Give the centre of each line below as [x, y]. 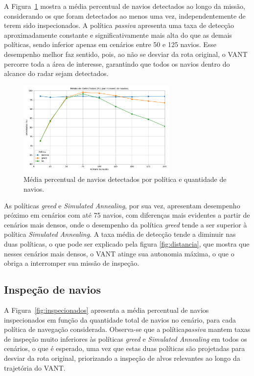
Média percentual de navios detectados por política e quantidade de [125, 179]
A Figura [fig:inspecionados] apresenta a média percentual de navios [106, 310]
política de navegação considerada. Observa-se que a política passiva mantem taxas [127, 329]
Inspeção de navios [52, 289]
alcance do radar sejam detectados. [56, 73]
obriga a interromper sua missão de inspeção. [72, 263]
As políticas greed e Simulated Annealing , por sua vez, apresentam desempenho [122, 205]
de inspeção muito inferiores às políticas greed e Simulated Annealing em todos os [126, 338]
